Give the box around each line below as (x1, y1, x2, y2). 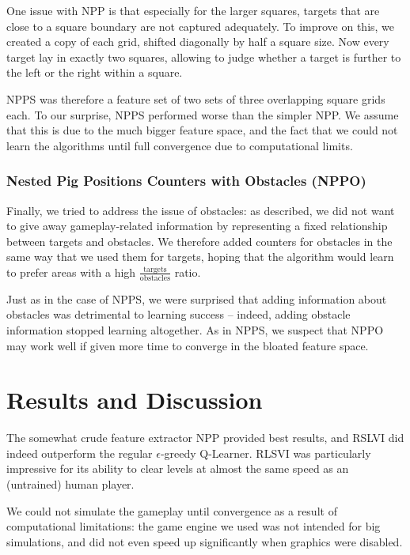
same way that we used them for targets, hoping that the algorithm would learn (6, 248, 394, 265)
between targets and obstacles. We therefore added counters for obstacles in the (6, 232, 393, 249)
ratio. (174, 263, 201, 280)
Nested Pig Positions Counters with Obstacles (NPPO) (6, 171, 366, 191)
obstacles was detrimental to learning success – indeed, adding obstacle (6, 306, 351, 323)
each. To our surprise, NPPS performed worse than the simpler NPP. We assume (6, 106, 399, 123)
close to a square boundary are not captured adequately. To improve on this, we (6, 17, 395, 34)
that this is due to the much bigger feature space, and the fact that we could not (6, 122, 398, 138)
